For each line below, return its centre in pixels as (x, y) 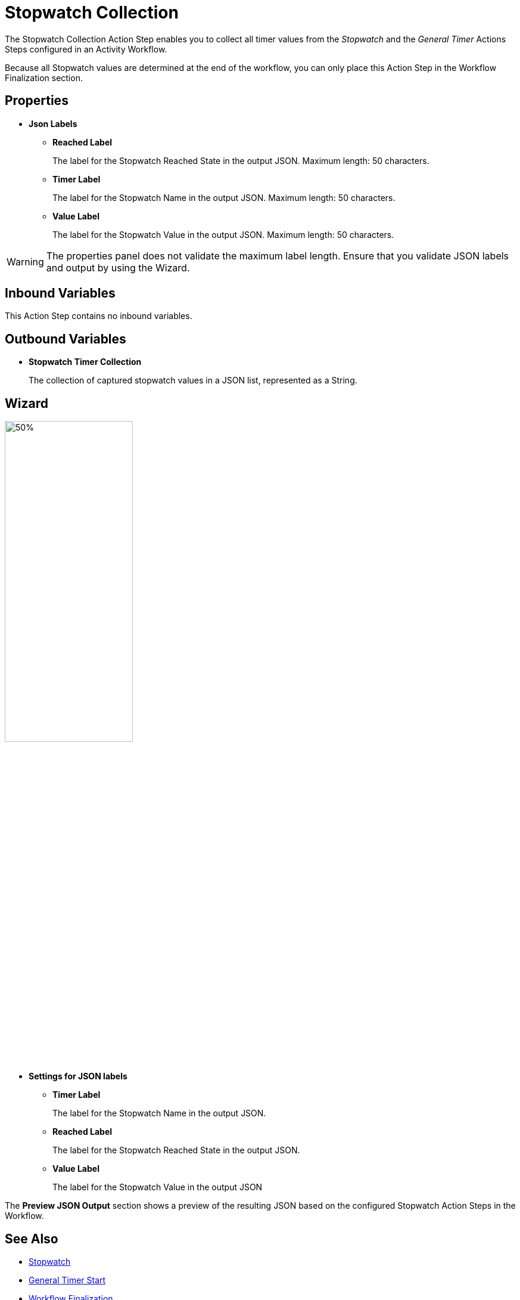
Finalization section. (44, 78)
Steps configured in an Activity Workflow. (86, 49)
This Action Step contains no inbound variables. (99, 316)
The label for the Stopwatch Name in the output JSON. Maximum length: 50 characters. (224, 197)
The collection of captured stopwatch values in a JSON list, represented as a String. (193, 380)
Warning (25, 261)
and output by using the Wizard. (118, 267)
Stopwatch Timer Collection (85, 362)
